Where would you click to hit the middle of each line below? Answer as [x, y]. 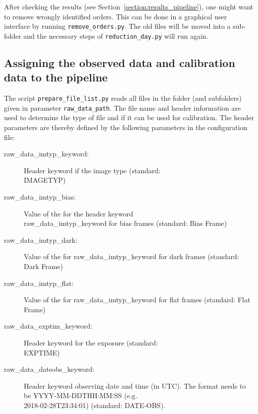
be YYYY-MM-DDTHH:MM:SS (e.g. [81, 395]
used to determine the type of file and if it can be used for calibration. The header [129, 117]
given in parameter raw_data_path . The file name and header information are [123, 107]
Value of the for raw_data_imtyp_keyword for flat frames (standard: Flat [137, 300]
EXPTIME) [42, 352]
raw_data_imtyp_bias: [40, 196]
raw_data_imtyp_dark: [41, 240]
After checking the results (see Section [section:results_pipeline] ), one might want [129, 6]
